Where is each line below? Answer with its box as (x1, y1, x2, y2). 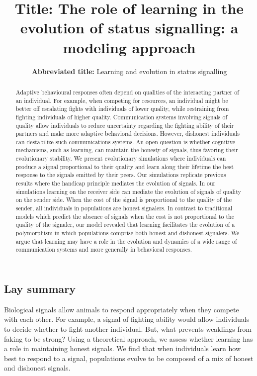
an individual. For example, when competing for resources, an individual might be (15, 96, 228, 104)
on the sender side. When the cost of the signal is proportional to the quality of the (15, 195, 232, 204)
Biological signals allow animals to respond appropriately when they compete (4, 304, 239, 314)
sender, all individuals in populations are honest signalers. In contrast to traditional (15, 204, 233, 212)
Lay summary (4, 281, 76, 296)
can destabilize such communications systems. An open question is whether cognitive (15, 137, 235, 146)
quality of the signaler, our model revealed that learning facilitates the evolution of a (15, 220, 235, 229)
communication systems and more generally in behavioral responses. (15, 245, 192, 254)
